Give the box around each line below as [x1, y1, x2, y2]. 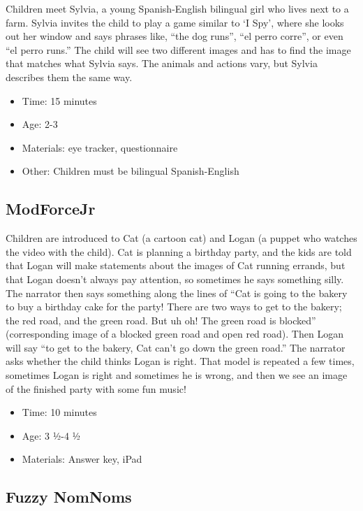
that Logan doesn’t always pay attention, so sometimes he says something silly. [6, 271, 344, 286]
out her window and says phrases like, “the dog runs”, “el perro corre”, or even [6, 29, 343, 43]
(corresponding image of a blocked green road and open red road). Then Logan [6, 326, 343, 341]
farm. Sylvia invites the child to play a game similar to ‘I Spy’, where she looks [6, 15, 344, 29]
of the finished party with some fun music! [6, 381, 186, 396]
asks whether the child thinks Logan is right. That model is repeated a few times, [6, 354, 355, 368]
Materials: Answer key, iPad [22, 452, 142, 466]
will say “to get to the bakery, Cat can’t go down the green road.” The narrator [6, 340, 346, 354]
